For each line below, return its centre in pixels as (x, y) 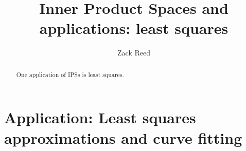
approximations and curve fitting (123, 137)
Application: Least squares (100, 117)
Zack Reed (134, 53)
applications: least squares (134, 28)
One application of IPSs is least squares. (70, 74)
